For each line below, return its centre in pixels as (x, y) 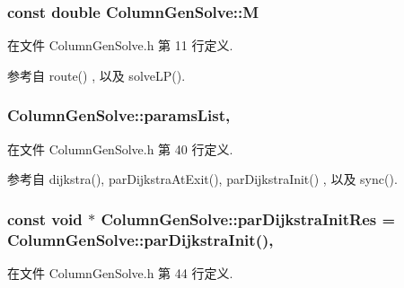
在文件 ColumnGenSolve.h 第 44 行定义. (120, 272)
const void (45, 218)
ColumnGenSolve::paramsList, (119, 115)
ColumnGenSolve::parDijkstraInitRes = (248, 218)
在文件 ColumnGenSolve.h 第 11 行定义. (120, 45)
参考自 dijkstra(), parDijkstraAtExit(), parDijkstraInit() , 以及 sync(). (202, 179)
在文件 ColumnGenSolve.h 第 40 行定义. (120, 148)
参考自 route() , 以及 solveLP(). (97, 75)
